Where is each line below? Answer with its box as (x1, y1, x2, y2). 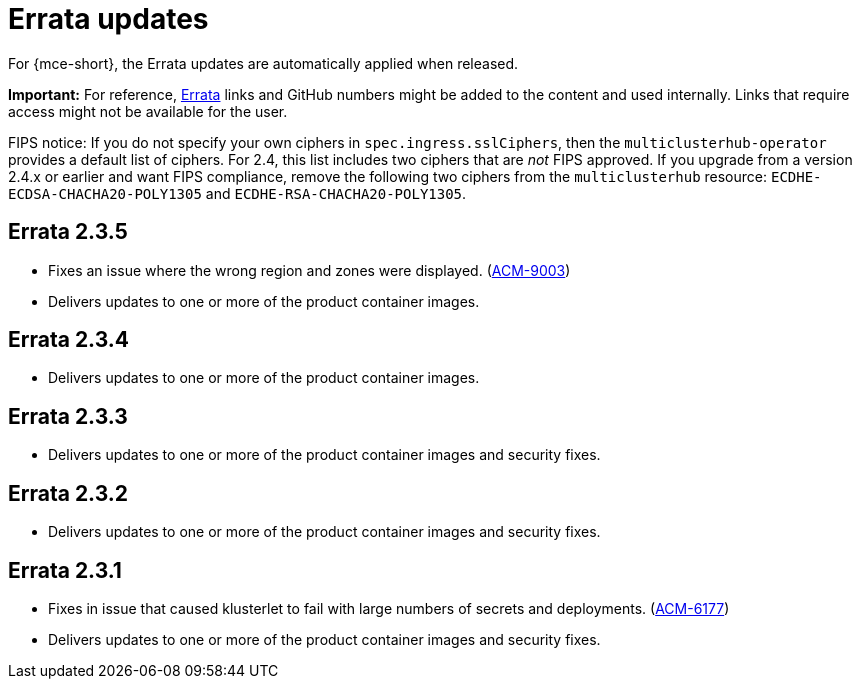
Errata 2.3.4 (8, 327, 129, 353)
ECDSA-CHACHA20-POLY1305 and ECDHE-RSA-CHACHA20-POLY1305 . (8, 184, 467, 202)
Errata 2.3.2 (8, 480, 128, 506)
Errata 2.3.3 (8, 403, 128, 429)
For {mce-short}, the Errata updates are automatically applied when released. (8, 54, 519, 72)
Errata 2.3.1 (8, 557, 122, 583)
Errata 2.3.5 (8, 219, 128, 245)
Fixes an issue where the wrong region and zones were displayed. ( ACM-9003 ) (48, 261, 571, 279)
